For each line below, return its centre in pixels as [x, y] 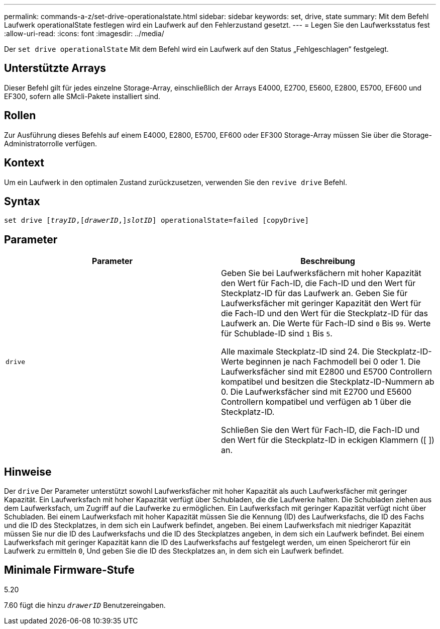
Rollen [20, 116]
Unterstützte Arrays [55, 68]
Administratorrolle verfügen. [51, 143]
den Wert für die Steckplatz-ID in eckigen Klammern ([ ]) [328, 440]
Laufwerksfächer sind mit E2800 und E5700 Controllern [326, 372]
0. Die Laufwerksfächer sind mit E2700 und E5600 [316, 392]
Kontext [24, 163]
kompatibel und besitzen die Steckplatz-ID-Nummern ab [328, 382]
